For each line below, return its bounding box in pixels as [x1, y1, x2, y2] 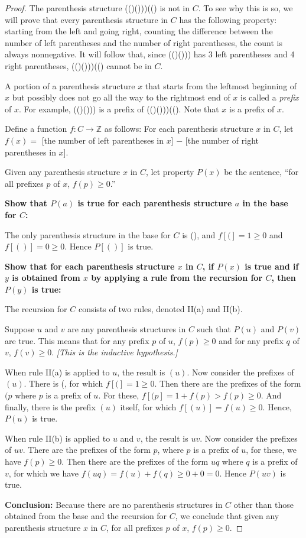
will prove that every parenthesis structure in [5, 13, 168, 25]
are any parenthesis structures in [67, 323, 186, 335]
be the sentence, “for [224, 166, 299, 178]
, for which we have [8, 466, 79, 479]
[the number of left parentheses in [41, 134, 164, 146]
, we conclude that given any [175, 510, 279, 522]
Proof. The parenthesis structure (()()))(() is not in [5, 2, 190, 14]
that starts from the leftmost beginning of [145, 79, 297, 92]
